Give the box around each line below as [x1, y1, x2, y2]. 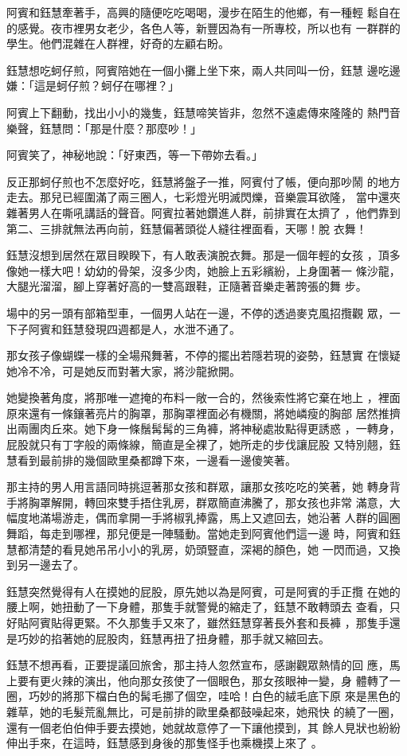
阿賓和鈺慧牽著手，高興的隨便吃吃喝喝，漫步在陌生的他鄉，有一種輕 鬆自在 [6, 4, 401, 20]
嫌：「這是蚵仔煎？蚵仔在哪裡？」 [6, 77, 179, 94]
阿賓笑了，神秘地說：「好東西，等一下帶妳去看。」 [6, 146, 263, 163]
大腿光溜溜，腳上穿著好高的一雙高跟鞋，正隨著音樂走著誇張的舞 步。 [6, 278, 367, 294]
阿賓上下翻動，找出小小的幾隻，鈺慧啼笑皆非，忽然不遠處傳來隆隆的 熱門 [6, 103, 389, 120]
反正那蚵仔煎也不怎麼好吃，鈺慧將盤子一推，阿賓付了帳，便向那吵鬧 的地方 [6, 173, 401, 189]
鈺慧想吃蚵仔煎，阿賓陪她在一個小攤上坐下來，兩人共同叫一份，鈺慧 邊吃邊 [6, 61, 401, 78]
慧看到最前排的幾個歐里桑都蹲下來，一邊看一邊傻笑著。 [6, 451, 296, 468]
